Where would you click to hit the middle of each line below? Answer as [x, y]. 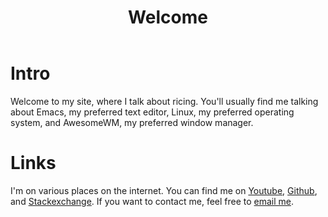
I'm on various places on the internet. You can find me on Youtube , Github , [164, 190]
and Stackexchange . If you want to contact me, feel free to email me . [152, 201]
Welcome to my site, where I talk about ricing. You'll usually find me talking [164, 101]
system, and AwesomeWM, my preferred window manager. [132, 122]
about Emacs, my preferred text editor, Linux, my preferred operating [152, 112]
